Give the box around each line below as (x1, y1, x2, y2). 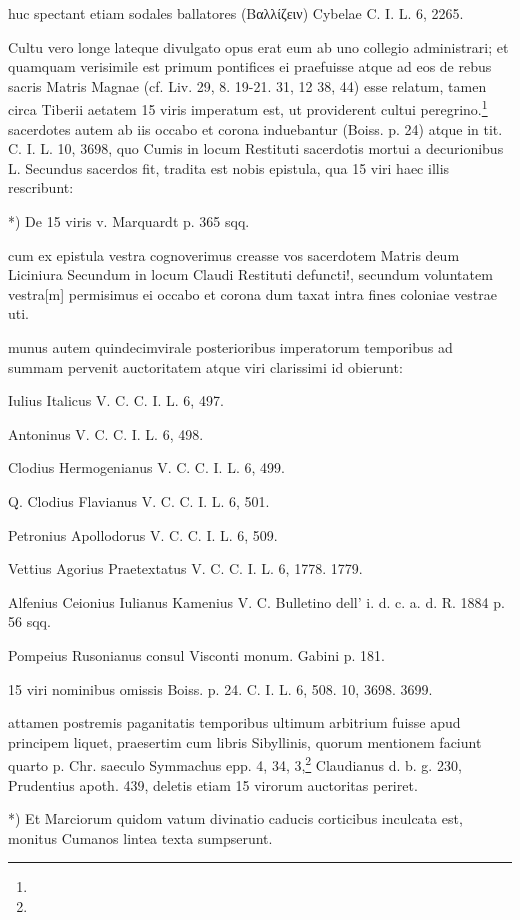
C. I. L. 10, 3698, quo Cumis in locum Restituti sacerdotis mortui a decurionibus (8, 138, 504, 159)
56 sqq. (8, 611, 51, 632)
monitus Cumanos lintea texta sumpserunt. (8, 827, 273, 848)
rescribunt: (8, 177, 74, 198)
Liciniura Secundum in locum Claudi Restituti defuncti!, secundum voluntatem (8, 264, 493, 285)
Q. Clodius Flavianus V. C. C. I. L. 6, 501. (8, 490, 270, 511)
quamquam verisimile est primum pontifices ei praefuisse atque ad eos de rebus (8, 56, 492, 77)
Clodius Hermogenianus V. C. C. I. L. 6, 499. (8, 457, 285, 478)
